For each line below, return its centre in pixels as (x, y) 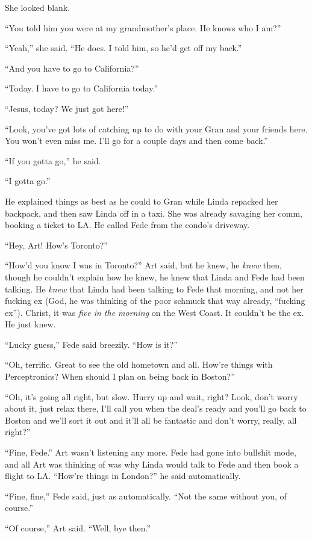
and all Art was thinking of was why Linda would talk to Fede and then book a (152, 464)
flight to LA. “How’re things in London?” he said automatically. (123, 476)
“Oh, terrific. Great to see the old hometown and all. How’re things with (139, 364)
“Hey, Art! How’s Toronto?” (56, 245)
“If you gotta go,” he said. (53, 160)
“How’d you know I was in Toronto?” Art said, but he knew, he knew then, (143, 265)
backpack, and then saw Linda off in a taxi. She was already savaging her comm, (154, 213)
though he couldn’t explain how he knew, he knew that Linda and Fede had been (155, 277)
